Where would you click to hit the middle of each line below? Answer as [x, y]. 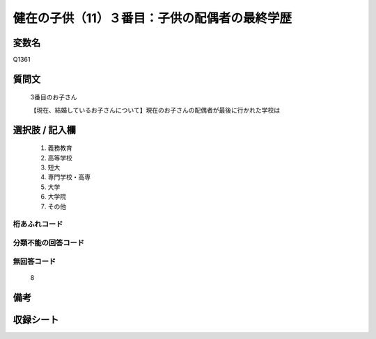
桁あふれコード [38, 224]
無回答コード [34, 261]
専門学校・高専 [69, 177]
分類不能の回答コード [49, 242]
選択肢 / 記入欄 [45, 130]
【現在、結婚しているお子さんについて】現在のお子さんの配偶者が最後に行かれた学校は [155, 110]
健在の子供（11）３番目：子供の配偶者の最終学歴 [152, 18]
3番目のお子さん [54, 97]
